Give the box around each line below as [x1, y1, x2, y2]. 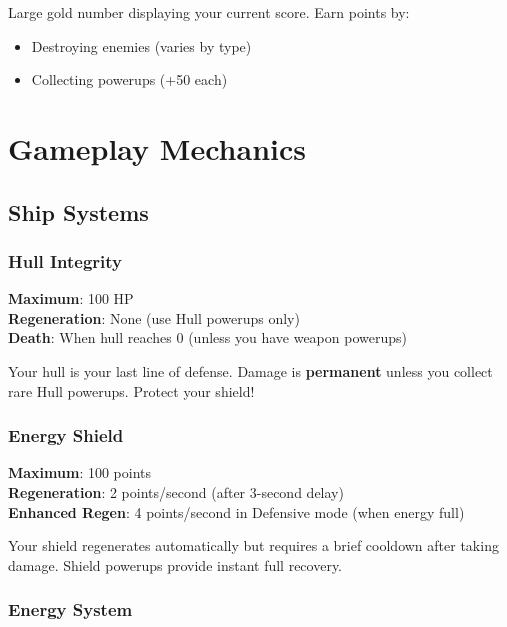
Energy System [8, 597, 133, 622]
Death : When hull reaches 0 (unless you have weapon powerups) [8, 327, 407, 348]
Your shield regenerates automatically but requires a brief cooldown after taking [8, 535, 499, 556]
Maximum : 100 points [8, 462, 152, 483]
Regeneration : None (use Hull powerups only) [8, 307, 300, 328]
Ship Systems [8, 196, 149, 227]
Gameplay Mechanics [8, 127, 306, 168]
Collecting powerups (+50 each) [31, 69, 228, 90]
